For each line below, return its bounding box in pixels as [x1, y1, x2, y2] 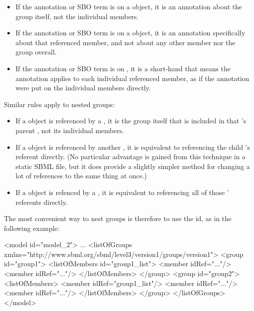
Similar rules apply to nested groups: [4, 99, 115, 109]
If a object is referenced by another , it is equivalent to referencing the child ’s [15, 141, 250, 152]
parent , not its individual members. [15, 125, 124, 135]
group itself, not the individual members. [15, 11, 139, 21]
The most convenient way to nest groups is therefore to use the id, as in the [4, 213, 232, 224]
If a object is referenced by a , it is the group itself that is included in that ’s [15, 115, 247, 126]
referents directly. [15, 197, 68, 207]
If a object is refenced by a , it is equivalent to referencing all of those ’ [15, 187, 229, 197]
